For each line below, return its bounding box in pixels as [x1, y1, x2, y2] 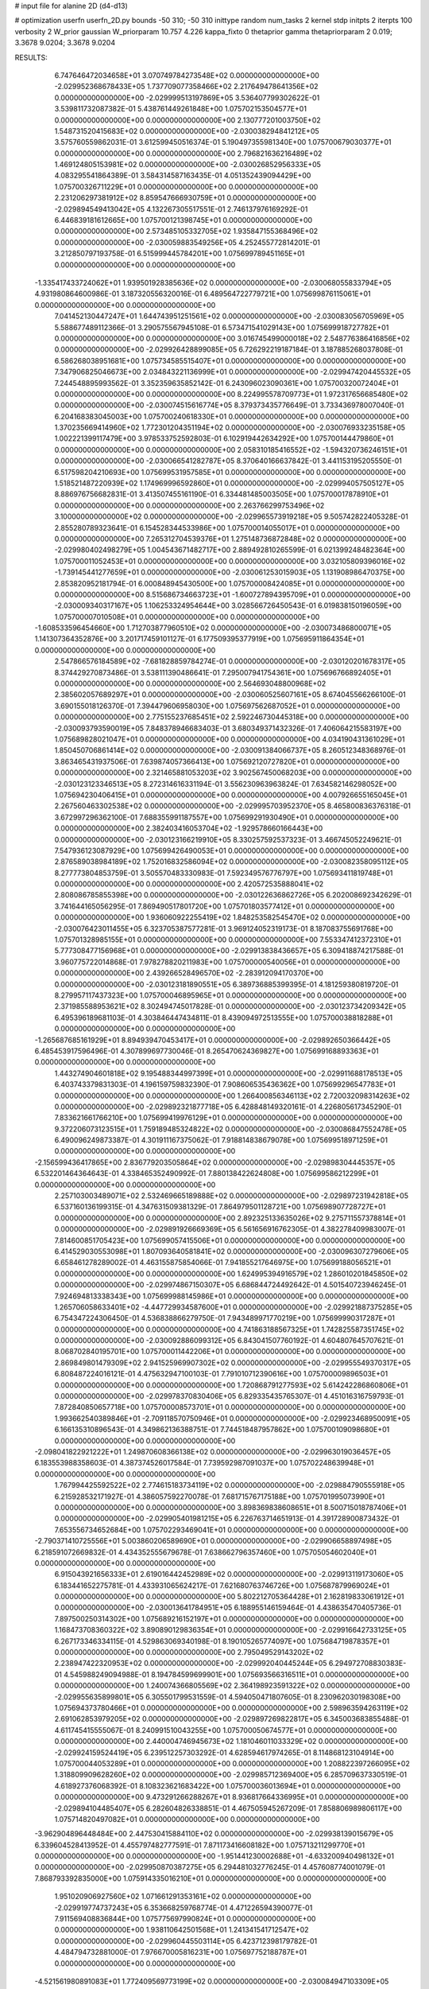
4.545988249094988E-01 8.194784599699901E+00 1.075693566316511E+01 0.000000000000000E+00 [64, 1669, 409, 1679]
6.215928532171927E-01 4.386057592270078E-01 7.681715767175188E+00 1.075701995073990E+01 [54, 1492, 385, 1501]
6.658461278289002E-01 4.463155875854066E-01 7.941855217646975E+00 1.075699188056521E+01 [54, 1258, 392, 1267]
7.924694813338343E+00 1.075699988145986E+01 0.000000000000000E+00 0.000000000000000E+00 [54, 1291, 409, 1301]
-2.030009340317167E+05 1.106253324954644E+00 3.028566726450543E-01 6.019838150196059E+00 [54, 601, 402, 610]
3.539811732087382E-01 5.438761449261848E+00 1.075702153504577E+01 [54, 104, 307, 114]
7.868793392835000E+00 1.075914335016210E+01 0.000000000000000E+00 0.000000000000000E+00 [34, 1874, 387, 1883]
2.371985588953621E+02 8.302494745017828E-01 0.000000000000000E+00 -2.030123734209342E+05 [54, 1002, 407, 1011]
